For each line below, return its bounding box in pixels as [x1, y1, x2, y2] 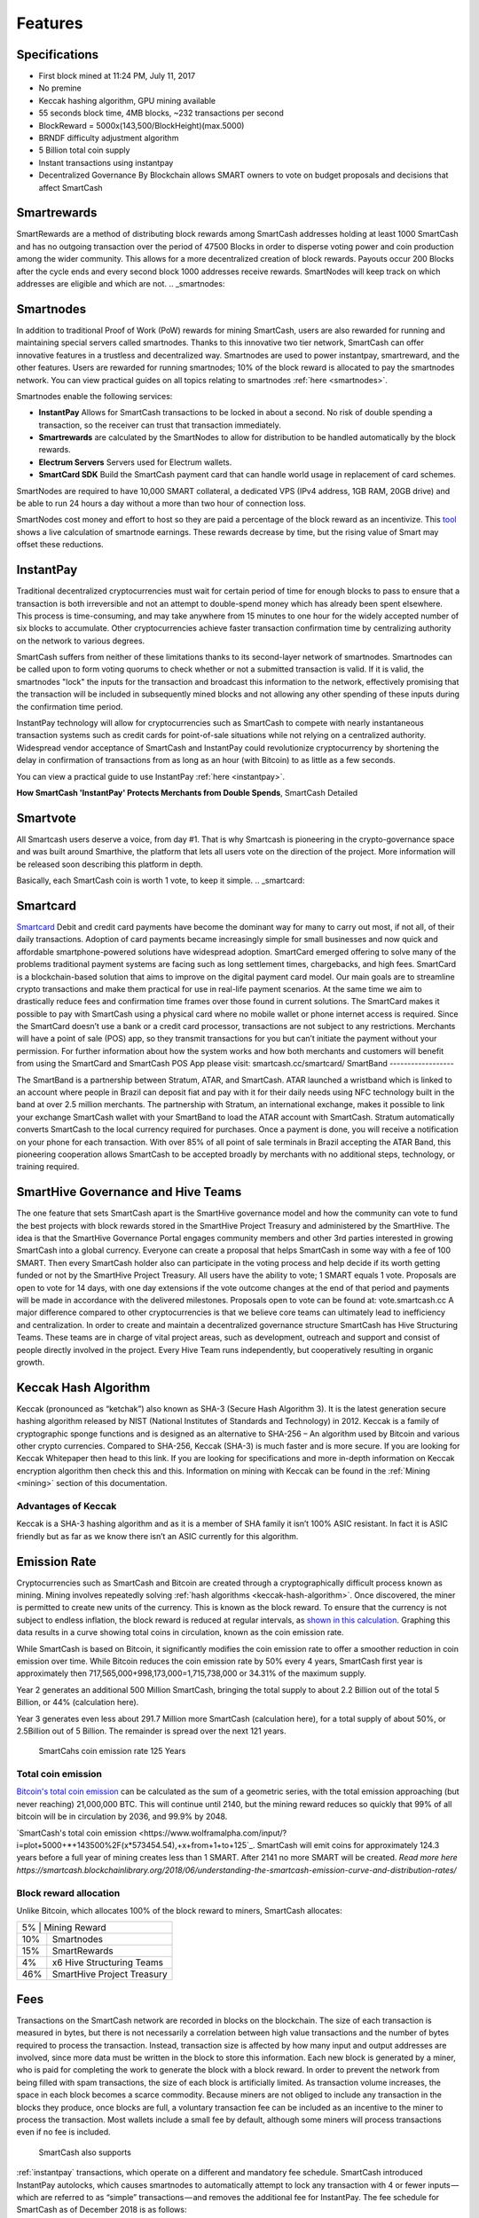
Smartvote [16, 810, 77, 825]
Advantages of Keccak [16, 1499, 117, 1512]
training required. [16, 1161, 80, 1172]
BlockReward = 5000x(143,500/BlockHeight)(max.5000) [38, 120, 245, 130]
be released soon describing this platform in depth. [16, 859, 203, 869]
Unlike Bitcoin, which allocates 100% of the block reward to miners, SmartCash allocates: [16, 1905, 342, 1915]
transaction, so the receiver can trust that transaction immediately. [38, 420, 281, 430]
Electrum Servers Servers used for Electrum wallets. [38, 457, 232, 468]
